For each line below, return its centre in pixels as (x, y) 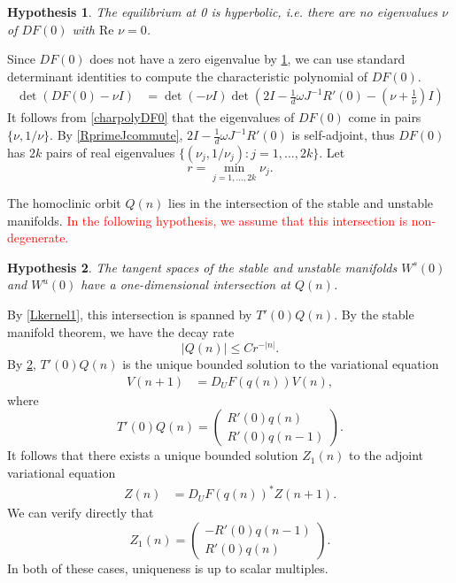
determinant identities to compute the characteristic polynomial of (188, 76)
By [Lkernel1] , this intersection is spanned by (130, 315)
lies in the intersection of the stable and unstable (301, 203)
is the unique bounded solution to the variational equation (281, 364)
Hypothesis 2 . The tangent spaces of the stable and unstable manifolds (202, 267)
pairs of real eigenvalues (110, 152)
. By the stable (374, 315)
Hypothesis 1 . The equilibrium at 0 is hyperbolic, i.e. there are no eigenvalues (223, 12)
